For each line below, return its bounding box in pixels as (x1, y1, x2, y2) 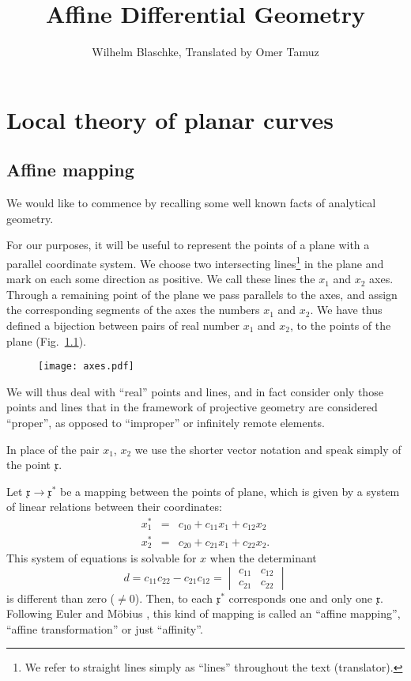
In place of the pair (6, 441, 100, 457)
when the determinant (209, 550, 317, 566)
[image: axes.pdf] (38, 361, 134, 373)
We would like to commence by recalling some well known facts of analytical (6, 195, 376, 211)
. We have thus (310, 301, 383, 318)
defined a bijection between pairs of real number (6, 316, 239, 333)
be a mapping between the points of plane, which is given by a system (60, 482, 400, 499)
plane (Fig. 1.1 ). (6, 332, 86, 349)
